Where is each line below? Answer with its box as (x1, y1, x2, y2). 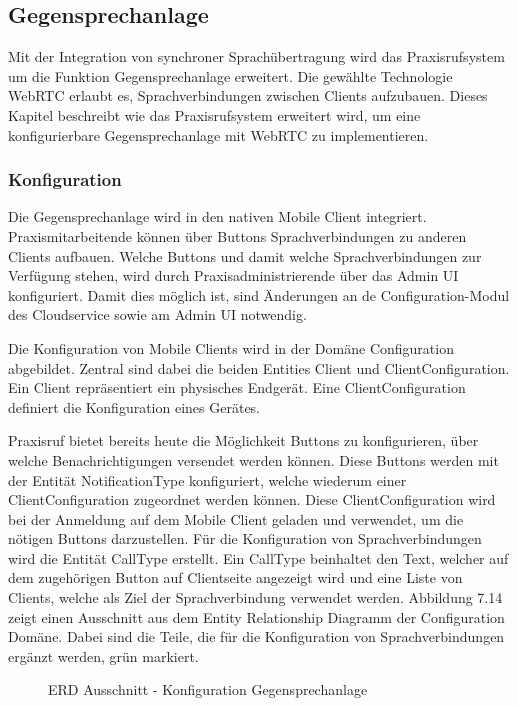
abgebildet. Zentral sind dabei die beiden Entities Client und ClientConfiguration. (8, 357, 510, 378)
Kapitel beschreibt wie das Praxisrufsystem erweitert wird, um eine (8, 104, 421, 125)
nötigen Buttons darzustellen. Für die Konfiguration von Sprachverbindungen (8, 528, 482, 549)
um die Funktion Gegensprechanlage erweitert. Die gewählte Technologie (8, 65, 453, 86)
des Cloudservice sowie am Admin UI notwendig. (8, 304, 307, 325)
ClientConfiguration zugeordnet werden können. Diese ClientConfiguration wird (8, 489, 496, 510)
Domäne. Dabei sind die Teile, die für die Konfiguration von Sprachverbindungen (8, 626, 505, 647)
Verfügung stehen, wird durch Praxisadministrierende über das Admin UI (8, 265, 459, 286)
